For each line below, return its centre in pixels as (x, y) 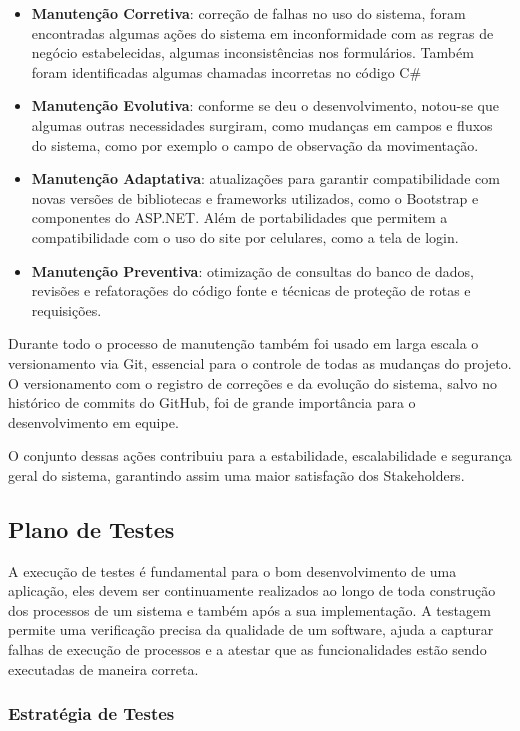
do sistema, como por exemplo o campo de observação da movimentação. (255, 144)
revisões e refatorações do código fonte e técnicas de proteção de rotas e (251, 290)
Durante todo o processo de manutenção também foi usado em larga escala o (243, 343)
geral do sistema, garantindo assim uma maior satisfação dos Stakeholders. (236, 474)
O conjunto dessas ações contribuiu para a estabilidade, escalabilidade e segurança (260, 455)
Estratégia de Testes (91, 713)
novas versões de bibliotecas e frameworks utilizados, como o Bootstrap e (255, 197)
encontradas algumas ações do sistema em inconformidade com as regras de (262, 32)
